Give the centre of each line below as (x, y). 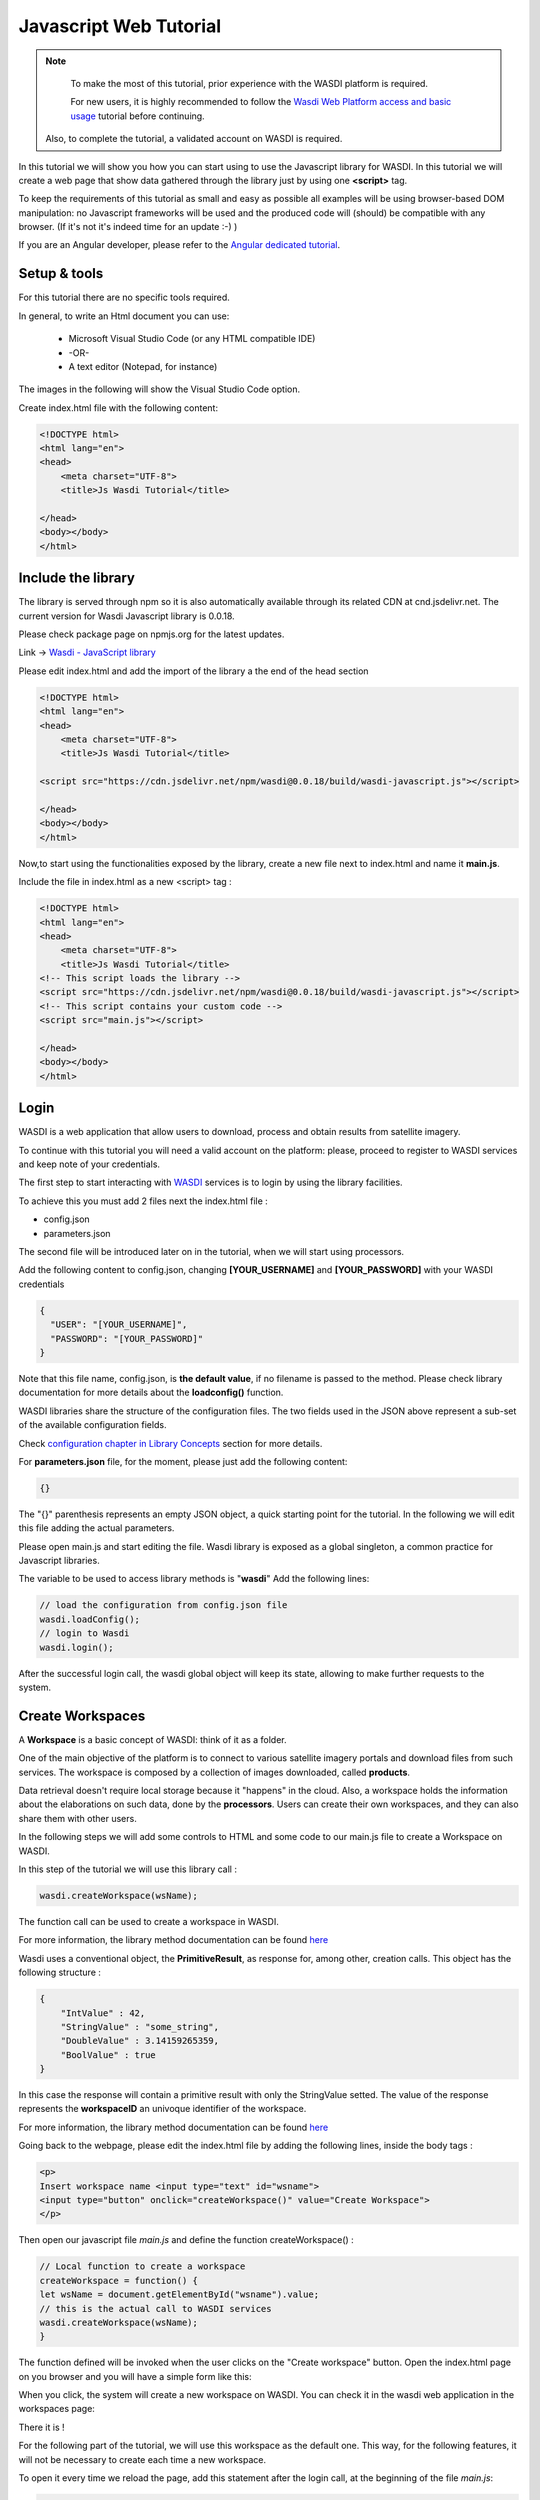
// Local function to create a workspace (142, 2266)
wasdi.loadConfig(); (89, 1619)
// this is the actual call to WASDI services (155, 2308)
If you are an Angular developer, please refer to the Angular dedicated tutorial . (179, 245)
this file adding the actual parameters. (96, 1528)
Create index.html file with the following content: (118, 407)
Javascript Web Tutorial (120, 26)
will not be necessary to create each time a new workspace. (142, 2459)
